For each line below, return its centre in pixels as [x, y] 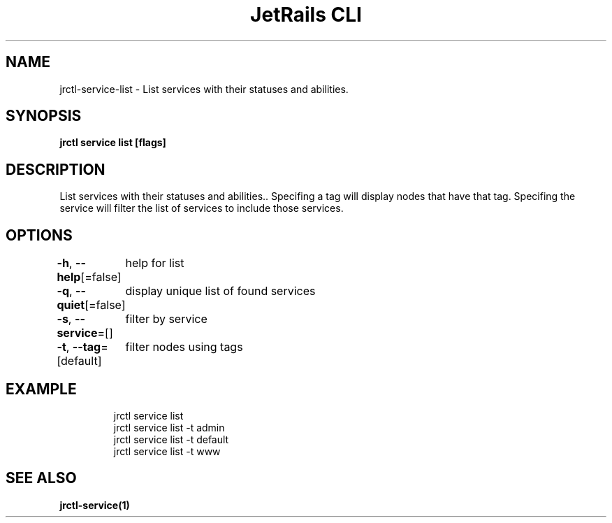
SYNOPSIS [44, 116]
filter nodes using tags [184, 347]
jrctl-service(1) [95, 505]
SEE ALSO [41, 478]
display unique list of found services [220, 291]
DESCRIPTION [56, 169]
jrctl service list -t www [167, 451]
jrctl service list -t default [171, 439]
